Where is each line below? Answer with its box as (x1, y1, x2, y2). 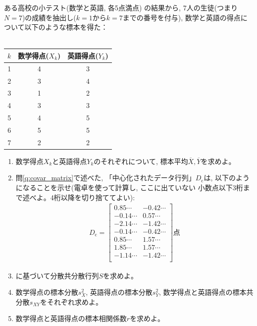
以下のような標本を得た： (24, 22, 108, 32)
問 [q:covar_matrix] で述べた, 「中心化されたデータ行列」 (15, 172, 196, 183)
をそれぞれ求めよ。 (40, 296, 103, 307)
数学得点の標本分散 (15, 287, 78, 297)
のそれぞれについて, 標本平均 (94, 156, 188, 166)
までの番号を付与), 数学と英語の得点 (122, 12, 241, 22)
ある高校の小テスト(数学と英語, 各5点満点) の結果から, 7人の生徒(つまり (4, 2, 238, 12)
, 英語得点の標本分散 (86, 287, 153, 297)
